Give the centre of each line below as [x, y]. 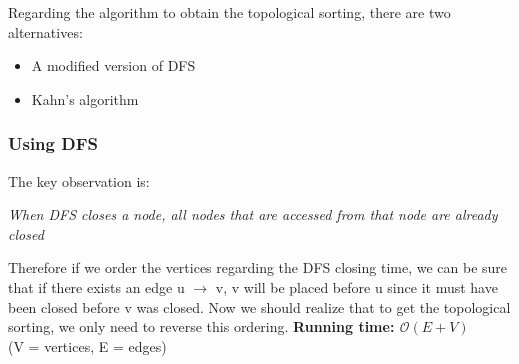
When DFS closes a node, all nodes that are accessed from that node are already [253, 214]
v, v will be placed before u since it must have [356, 286]
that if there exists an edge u [96, 286]
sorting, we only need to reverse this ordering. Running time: [201, 326]
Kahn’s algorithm [85, 98]
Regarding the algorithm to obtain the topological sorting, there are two [229, 12]
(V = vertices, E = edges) [87, 345]
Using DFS [53, 143]
